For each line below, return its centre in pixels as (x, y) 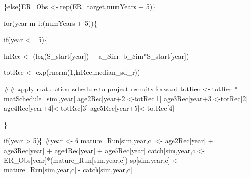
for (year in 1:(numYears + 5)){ (50, 23)
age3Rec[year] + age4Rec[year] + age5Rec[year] (75, 150)
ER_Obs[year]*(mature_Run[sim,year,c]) (66, 160)
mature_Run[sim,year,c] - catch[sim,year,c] (68, 169)
